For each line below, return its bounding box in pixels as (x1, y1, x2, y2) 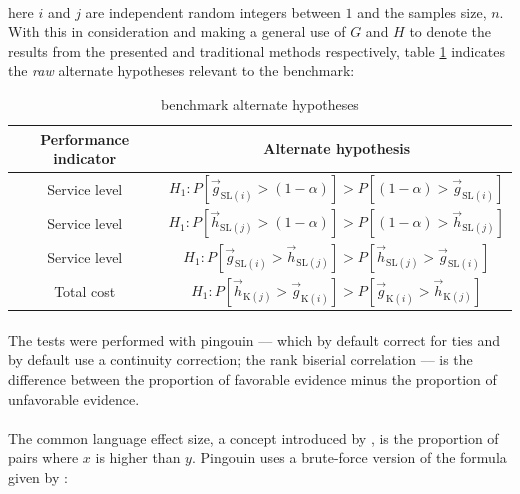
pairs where (8, 447, 79, 468)
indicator (53, 148, 117, 169)
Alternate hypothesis (263, 138, 411, 159)
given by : (8, 467, 68, 487)
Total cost (54, 281, 116, 302)
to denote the (409, 21, 492, 42)
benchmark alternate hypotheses (161, 93, 359, 114)
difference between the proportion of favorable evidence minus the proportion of (8, 369, 497, 390)
